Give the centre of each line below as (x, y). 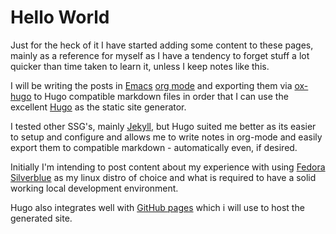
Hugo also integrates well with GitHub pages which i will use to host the (157, 207)
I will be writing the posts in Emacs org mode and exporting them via (151, 85)
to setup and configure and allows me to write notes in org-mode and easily (166, 137)
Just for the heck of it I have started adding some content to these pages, (162, 45)
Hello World (60, 17)
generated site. (41, 218)
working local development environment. (94, 188)
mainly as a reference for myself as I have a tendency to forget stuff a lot (160, 55)
